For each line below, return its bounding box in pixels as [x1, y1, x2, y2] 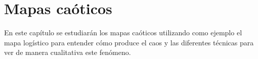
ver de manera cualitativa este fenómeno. [4, 47, 131, 57]
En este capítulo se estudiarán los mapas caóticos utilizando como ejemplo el [4, 27, 242, 38]
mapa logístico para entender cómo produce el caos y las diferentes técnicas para [4, 37, 254, 47]
